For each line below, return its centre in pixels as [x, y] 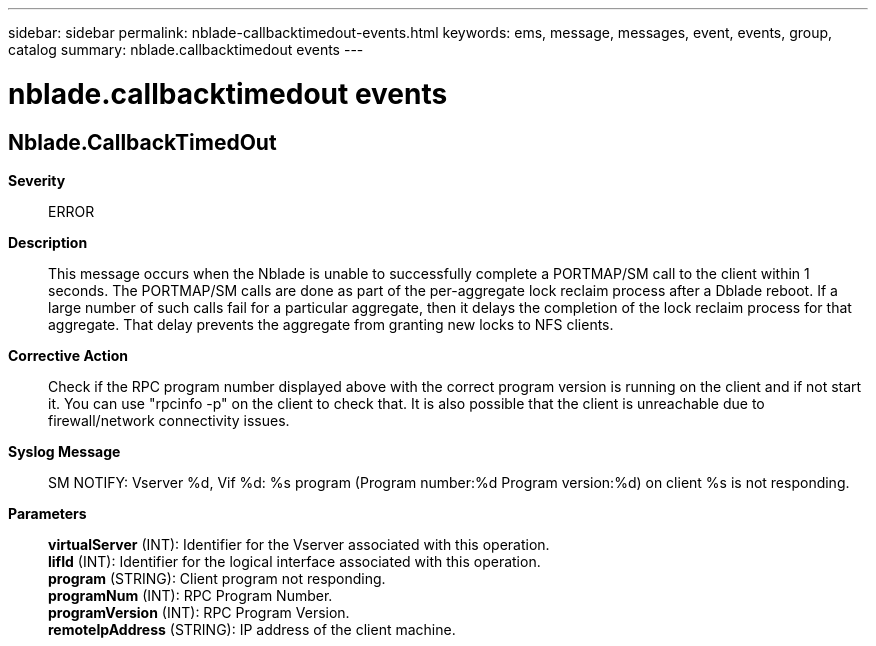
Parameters [47, 513]
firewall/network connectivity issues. [169, 420]
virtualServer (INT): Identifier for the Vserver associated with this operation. [299, 544]
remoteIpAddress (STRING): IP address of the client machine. [252, 629]
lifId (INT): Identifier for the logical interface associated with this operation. [294, 561]
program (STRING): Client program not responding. [217, 578]
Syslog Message [64, 451]
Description [48, 242]
